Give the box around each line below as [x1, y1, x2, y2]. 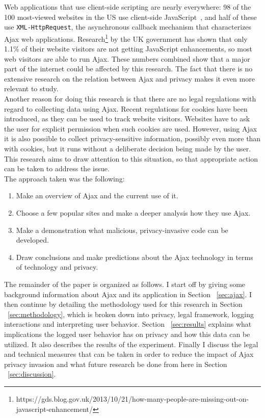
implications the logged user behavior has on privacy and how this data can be [4, 328, 250, 339]
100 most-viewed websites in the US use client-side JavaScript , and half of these [4, 11, 257, 22]
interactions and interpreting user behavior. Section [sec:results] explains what [4, 319, 252, 329]
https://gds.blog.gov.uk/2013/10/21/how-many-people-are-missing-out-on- [16, 393, 249, 404]
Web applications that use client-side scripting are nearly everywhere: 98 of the [4, 2, 251, 12]
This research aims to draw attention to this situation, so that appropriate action [4, 153, 258, 164]
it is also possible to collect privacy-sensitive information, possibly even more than [4, 133, 261, 144]
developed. [16, 234, 49, 245]
